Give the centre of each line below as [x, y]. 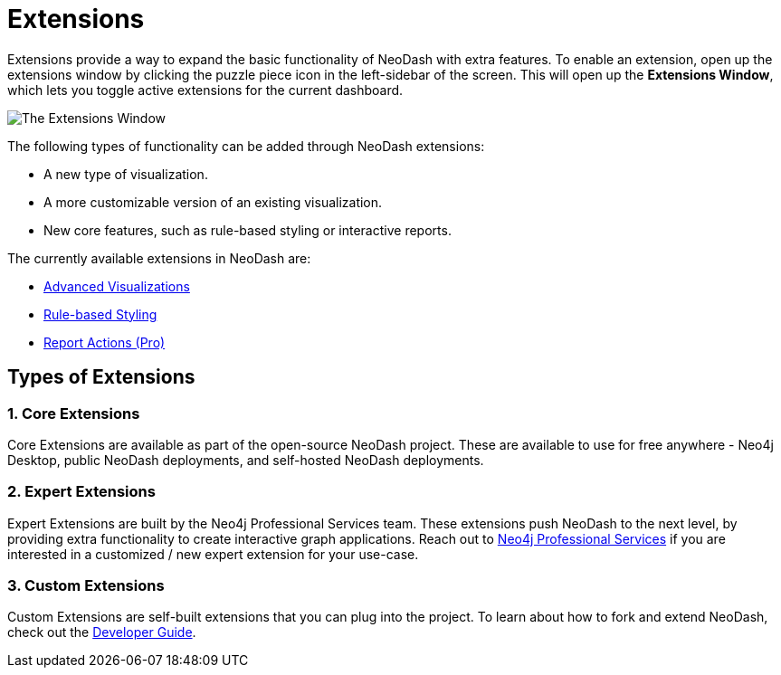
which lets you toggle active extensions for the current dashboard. [205, 90]
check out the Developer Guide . [102, 632]
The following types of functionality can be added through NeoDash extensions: [246, 146]
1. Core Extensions [74, 413]
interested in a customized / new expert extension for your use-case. [213, 554]
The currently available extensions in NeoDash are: [159, 258]
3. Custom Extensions [86, 586]
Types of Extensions [101, 377]
